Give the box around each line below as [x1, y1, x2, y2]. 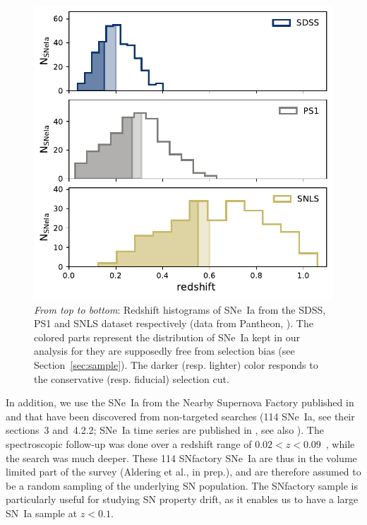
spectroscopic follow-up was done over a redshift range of [6, 436, 252, 451]
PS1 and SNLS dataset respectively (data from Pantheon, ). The [34, 316, 313, 331]
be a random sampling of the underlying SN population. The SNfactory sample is [6, 478, 358, 492]
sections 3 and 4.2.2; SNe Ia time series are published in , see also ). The [6, 423, 324, 437]
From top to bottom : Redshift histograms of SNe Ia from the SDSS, [34, 302, 326, 317]
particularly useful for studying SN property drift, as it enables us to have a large [6, 492, 359, 507]
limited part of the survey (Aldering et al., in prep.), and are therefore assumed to [6, 464, 361, 479]
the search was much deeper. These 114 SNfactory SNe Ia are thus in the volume [6, 450, 357, 465]
